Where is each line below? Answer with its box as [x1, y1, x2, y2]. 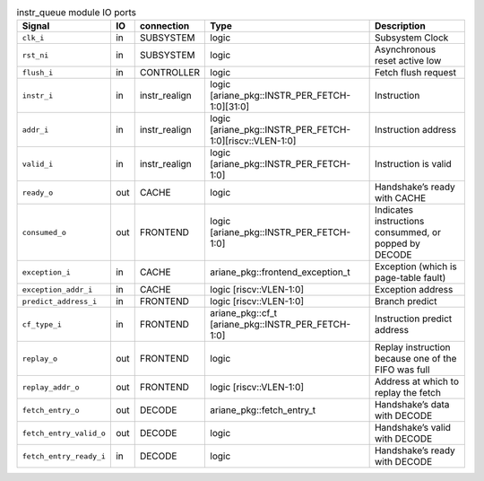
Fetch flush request [374, 66, 457, 79]
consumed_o [22, 227, 67, 237]
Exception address [374, 284, 454, 296]
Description [374, 20, 426, 32]
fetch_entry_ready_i [22, 451, 107, 461]
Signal [22, 20, 50, 32]
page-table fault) [374, 272, 446, 284]
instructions [374, 215, 425, 228]
